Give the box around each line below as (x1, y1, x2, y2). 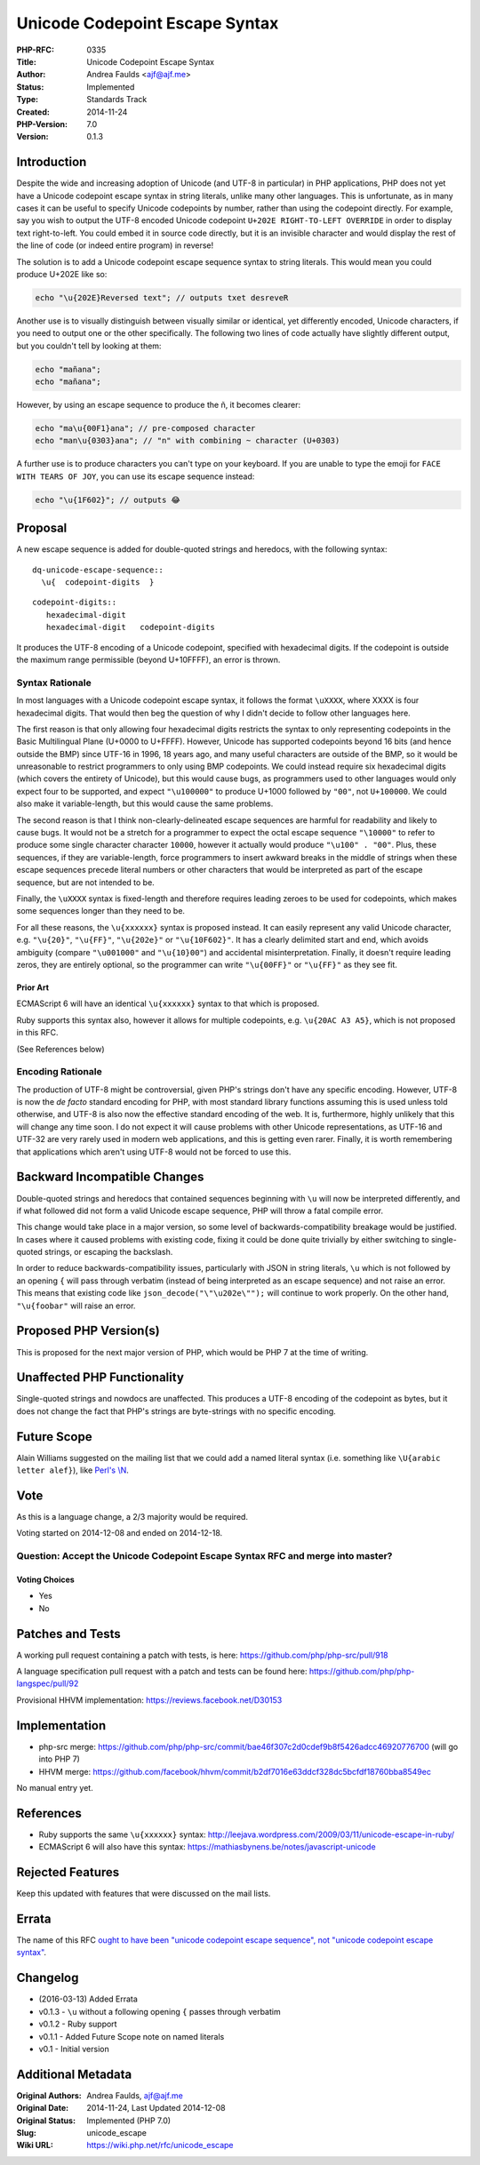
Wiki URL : (16, 2140, 53, 2151)
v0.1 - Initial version (38, 2043, 110, 2054)
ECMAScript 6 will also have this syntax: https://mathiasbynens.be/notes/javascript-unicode (38, 1841, 377, 1852)
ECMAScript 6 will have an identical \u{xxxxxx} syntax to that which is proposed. (16, 998, 320, 1009)
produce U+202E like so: (16, 268, 108, 279)
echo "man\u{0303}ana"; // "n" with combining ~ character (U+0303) (35, 435, 340, 446)
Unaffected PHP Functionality (16, 1370, 184, 1386)
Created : (16, 107, 51, 117)
